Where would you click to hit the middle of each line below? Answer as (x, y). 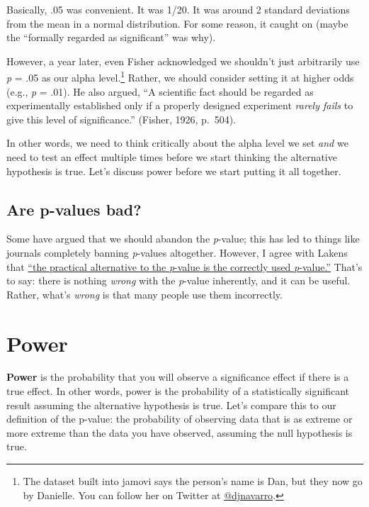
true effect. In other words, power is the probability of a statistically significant (178, 391)
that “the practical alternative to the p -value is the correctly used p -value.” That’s (184, 266)
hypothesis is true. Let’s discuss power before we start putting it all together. (174, 171)
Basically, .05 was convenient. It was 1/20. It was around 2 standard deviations (178, 9)
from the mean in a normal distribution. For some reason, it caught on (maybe (177, 23)
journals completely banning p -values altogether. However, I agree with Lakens (177, 252)
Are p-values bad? (74, 209)
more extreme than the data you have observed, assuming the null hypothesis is (180, 432)
